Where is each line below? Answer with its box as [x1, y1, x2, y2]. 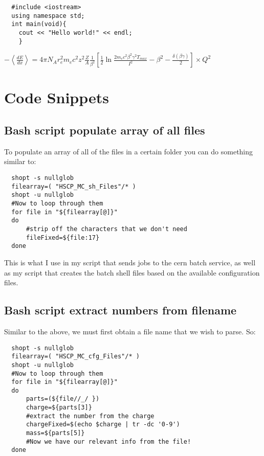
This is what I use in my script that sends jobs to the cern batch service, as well [4, 257, 256, 267]
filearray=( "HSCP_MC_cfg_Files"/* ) [11, 353, 140, 360]
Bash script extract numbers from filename [4, 302, 237, 318]
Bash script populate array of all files [4, 122, 205, 138]
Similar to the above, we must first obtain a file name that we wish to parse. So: [4, 326, 256, 336]
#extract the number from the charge [26, 412, 155, 420]
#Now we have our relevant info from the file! [26, 438, 191, 445]
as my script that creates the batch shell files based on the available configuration [4, 267, 260, 278]
